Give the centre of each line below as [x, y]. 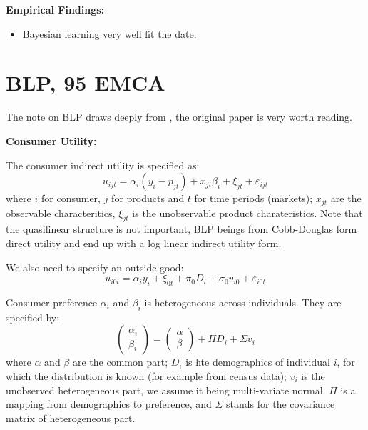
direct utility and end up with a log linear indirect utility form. [144, 242]
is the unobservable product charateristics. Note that [247, 212]
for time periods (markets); [254, 198]
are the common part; [120, 362]
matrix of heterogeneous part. [71, 417]
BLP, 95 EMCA [86, 82]
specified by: [33, 317]
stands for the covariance [281, 404]
